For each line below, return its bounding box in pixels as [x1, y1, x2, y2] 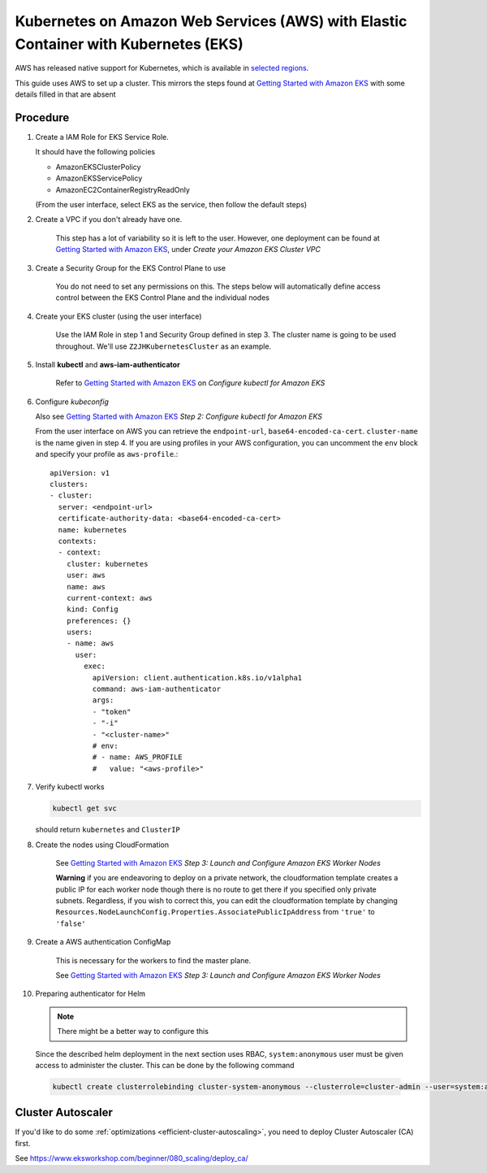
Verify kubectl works [35, 782, 105, 792]
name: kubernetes [58, 525, 127, 534]
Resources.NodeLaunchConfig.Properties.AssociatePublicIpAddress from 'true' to [55, 907, 375, 917]
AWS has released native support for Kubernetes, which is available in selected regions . [15, 63, 309, 73]
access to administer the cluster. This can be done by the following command [35, 1061, 295, 1070]
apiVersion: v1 [50, 468, 110, 477]
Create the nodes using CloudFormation [35, 840, 170, 849]
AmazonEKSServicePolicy [55, 173, 143, 183]
